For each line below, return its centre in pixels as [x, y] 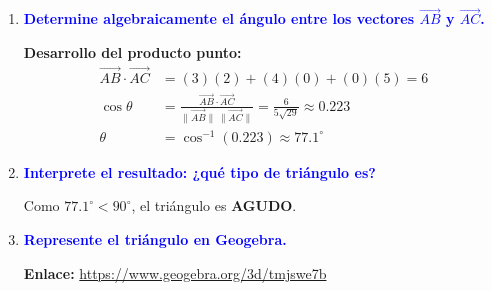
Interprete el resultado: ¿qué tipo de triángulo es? [199, 171]
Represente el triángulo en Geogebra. [155, 238]
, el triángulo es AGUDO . [214, 205]
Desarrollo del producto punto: [132, 51]
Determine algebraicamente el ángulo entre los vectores [219, 18]
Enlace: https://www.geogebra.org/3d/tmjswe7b [175, 272]
